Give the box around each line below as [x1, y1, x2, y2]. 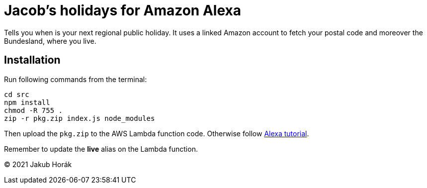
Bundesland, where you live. [4, 36, 96, 45]
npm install [4, 98, 50, 106]
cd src [4, 90, 29, 98]
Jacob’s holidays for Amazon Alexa [4, 2, 241, 19]
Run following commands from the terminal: [4, 75, 147, 84]
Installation [4, 54, 61, 67]
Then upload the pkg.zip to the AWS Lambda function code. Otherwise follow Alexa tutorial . [4, 129, 309, 138]
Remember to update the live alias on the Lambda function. [4, 144, 198, 153]
